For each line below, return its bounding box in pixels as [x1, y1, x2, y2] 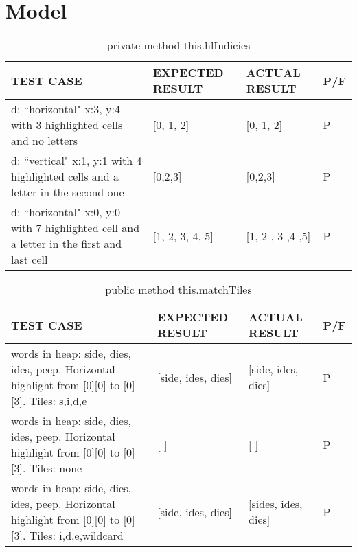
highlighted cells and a [11, 168, 119, 185]
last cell [11, 251, 48, 268]
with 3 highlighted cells [11, 117, 123, 133]
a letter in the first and [11, 235, 122, 252]
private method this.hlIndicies [106, 37, 251, 54]
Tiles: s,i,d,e [29, 393, 87, 409]
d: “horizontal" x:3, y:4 [11, 101, 120, 117]
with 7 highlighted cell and [11, 220, 140, 236]
